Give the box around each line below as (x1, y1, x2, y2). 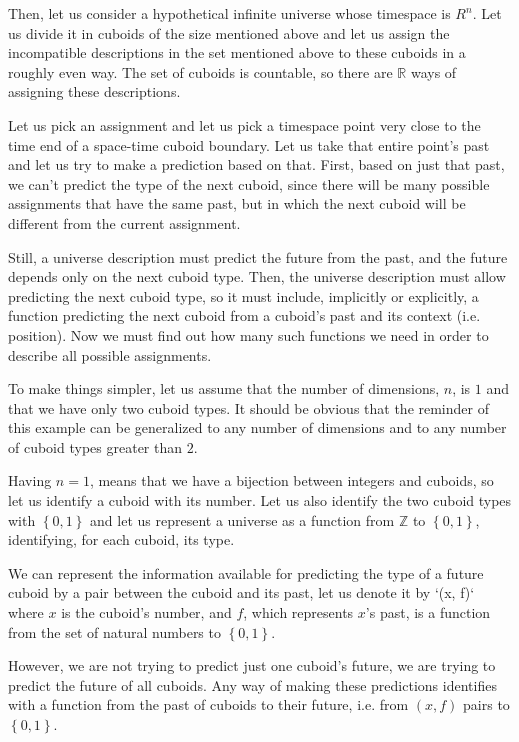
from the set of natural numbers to (8, 621, 221, 642)
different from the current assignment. (8, 212, 241, 233)
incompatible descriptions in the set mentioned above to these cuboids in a (8, 42, 466, 63)
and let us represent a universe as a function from (90, 509, 395, 530)
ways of (410, 61, 457, 82)
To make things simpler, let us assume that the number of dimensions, (8, 378, 440, 399)
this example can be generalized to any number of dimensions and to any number (8, 417, 507, 438)
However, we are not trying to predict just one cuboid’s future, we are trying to (8, 655, 496, 676)
